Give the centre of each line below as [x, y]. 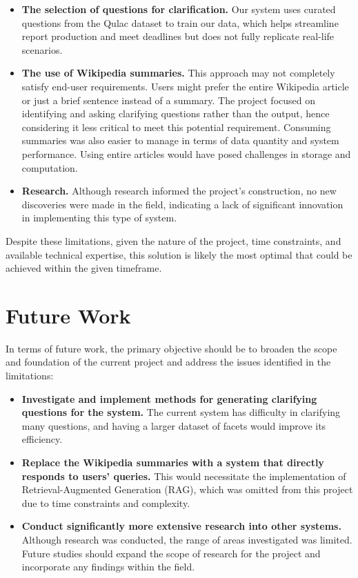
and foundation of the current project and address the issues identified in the [168, 362]
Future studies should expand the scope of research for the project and [171, 553]
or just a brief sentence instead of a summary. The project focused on [168, 100]
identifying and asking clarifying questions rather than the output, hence [176, 113]
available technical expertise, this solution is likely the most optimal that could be [179, 254]
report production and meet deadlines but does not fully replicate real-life [178, 36]
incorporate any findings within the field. [108, 567]
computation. [50, 167]
